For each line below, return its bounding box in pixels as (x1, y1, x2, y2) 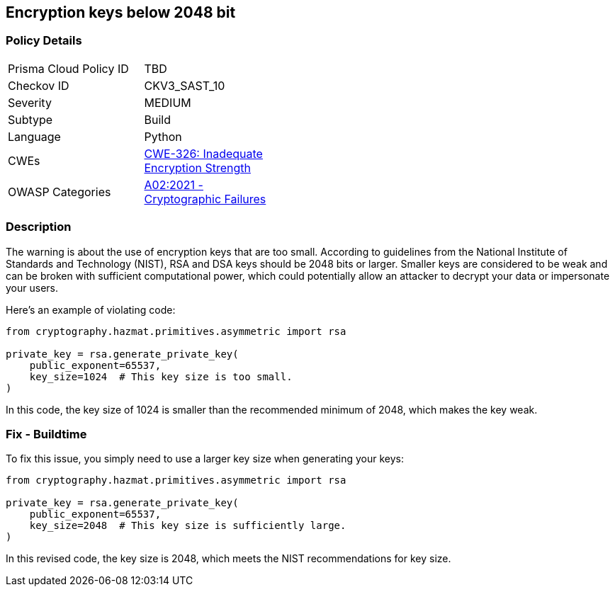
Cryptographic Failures (144, 191, 266, 206)
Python (144, 129, 182, 144)
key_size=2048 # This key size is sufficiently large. (29, 520, 346, 532)
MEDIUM (144, 95, 191, 110)
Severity (8, 95, 52, 110)
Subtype (8, 112, 53, 127)
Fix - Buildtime (6, 426, 87, 441)
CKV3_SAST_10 (144, 78, 225, 93)
